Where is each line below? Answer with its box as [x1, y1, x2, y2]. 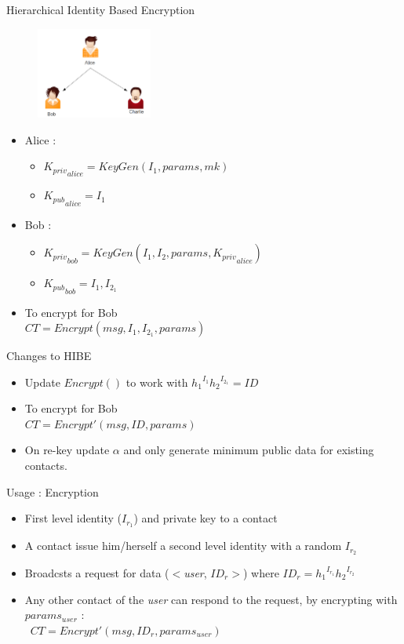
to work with [126, 373, 188, 390]
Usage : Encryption [6, 483, 99, 500]
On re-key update [24, 442, 110, 458]
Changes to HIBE [6, 347, 92, 364]
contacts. [24, 457, 67, 474]
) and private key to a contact [133, 510, 278, 526]
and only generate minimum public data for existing [123, 442, 374, 458]
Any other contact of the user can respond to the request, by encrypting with [24, 591, 398, 607]
